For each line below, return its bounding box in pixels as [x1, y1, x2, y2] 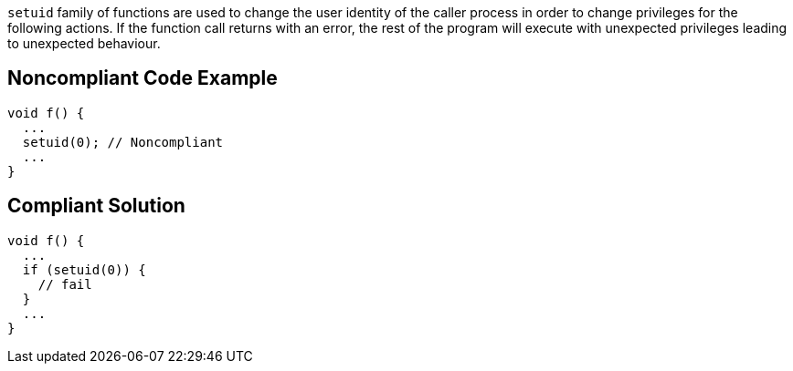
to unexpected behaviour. [7, 36, 161, 51]
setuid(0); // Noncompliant [22, 134, 224, 149]
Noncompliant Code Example [7, 67, 278, 90]
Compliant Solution [7, 194, 185, 218]
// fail [37, 276, 92, 292]
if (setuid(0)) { [22, 262, 146, 277]
